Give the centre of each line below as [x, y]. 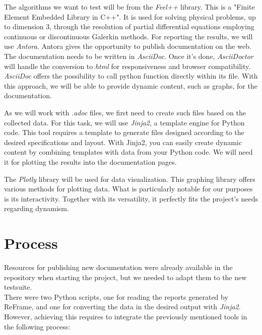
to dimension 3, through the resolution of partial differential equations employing [129, 26]
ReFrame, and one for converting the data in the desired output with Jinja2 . [122, 307]
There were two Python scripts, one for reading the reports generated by [116, 296]
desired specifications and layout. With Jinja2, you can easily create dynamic [123, 142]
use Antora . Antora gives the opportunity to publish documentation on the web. [128, 46]
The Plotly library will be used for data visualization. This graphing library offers [130, 179]
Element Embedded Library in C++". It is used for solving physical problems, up [130, 16]
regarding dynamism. [37, 208]
